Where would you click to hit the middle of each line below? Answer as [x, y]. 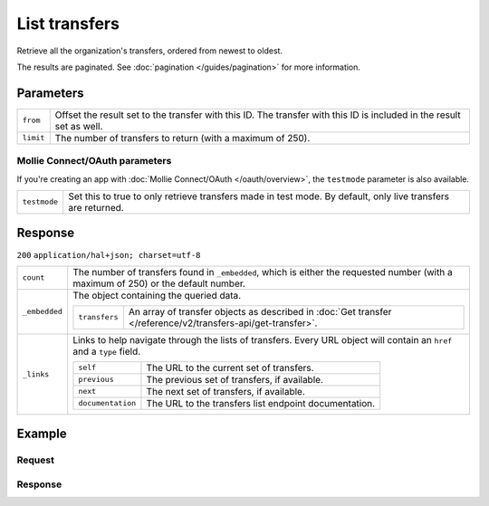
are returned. [96, 207]
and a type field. [107, 351]
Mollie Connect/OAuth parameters [94, 161]
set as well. [79, 126]
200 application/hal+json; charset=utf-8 [109, 255]
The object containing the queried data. [157, 295]
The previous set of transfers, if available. [235, 379]
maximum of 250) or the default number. [159, 283]
